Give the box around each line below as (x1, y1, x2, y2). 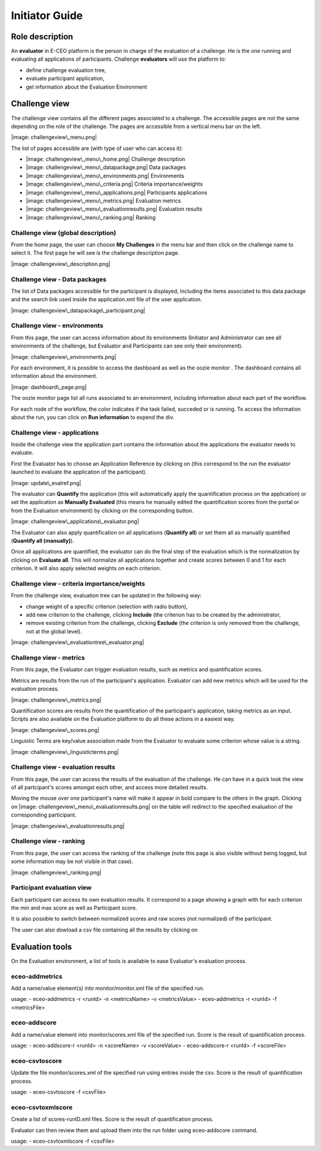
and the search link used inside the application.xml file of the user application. (11, 296, 202, 303)
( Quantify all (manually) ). (11, 537, 74, 544)
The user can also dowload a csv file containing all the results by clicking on (11, 926, 198, 933)
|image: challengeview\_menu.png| (11, 134, 97, 141)
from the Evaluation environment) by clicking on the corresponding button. (11, 506, 194, 514)
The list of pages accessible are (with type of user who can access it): (11, 145, 184, 152)
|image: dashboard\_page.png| (11, 383, 87, 390)
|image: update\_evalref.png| (11, 479, 81, 486)
